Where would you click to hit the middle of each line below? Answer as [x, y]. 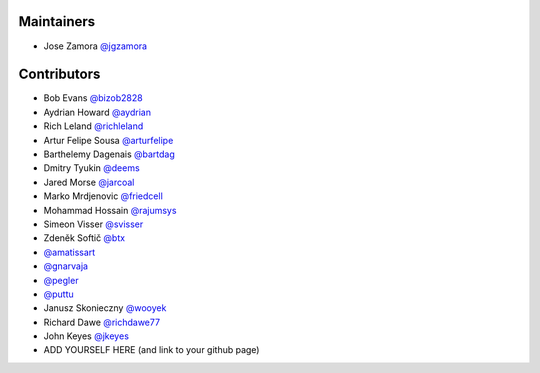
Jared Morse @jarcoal [89, 182]
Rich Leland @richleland [93, 126]
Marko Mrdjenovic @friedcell [103, 196]
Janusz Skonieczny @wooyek [105, 308]
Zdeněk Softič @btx [84, 238]
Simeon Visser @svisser [93, 224]
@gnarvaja [66, 266]
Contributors [59, 74]
